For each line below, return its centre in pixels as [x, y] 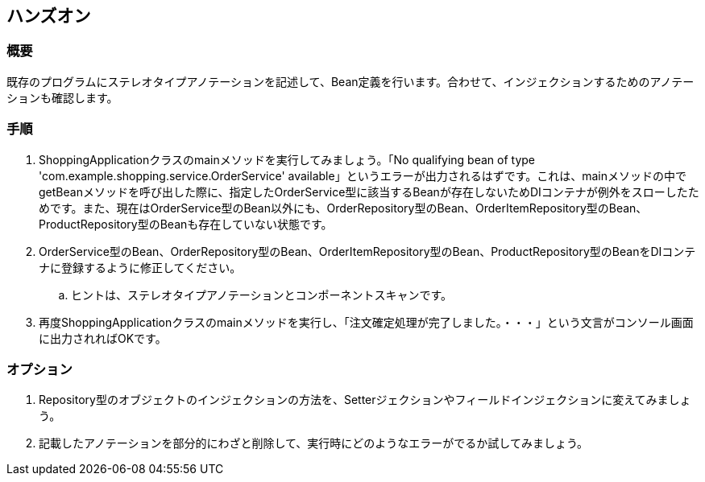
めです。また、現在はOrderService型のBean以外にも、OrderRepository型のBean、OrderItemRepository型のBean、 [343, 208]
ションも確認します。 [62, 97]
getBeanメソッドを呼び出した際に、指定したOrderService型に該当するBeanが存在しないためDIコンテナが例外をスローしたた [369, 192]
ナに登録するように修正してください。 [140, 267]
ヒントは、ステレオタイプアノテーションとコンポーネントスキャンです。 [262, 295]
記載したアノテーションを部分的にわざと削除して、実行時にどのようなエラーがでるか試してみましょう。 [314, 443]
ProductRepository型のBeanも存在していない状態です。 [186, 224]
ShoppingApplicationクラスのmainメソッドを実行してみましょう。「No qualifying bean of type [287, 159]
